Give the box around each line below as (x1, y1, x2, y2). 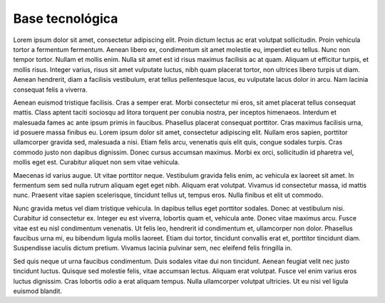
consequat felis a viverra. (13, 85, 88, 94)
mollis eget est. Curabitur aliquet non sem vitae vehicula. (13, 158, 180, 166)
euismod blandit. (13, 287, 63, 295)
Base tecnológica (13, 11, 118, 26)
